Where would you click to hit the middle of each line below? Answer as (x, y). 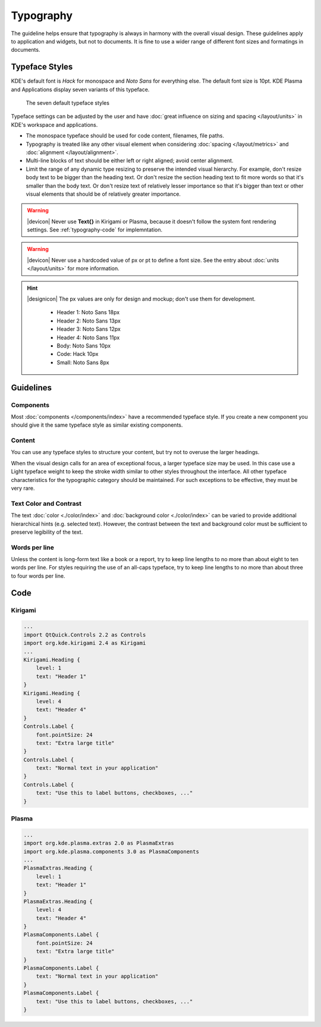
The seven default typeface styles (68, 103)
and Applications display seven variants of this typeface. (80, 89)
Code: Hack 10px (78, 354)
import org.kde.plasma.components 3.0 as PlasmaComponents (111, 851)
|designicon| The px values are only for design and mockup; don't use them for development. (141, 299)
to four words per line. (38, 576)
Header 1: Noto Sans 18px (88, 312)
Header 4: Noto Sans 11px (88, 337)
